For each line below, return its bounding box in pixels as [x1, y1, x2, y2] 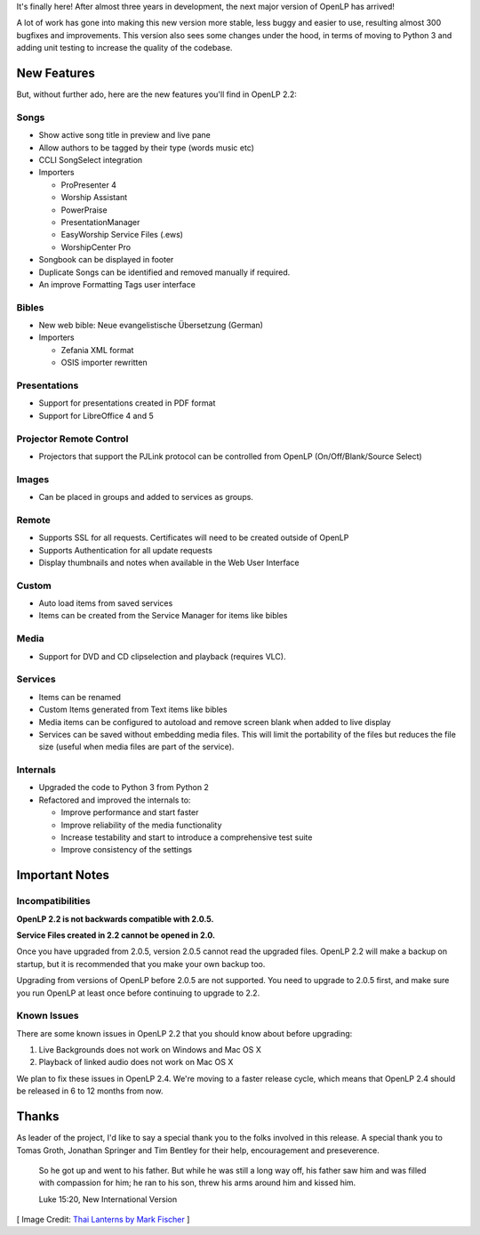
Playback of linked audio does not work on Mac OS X [38, 1057, 234, 1068]
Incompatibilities [16, 895, 91, 908]
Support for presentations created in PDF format [38, 398, 216, 408]
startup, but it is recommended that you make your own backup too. [16, 958, 266, 969]
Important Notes [16, 868, 110, 883]
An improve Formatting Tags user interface [38, 278, 196, 289]
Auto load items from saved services [38, 598, 173, 609]
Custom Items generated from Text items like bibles [38, 704, 228, 715]
